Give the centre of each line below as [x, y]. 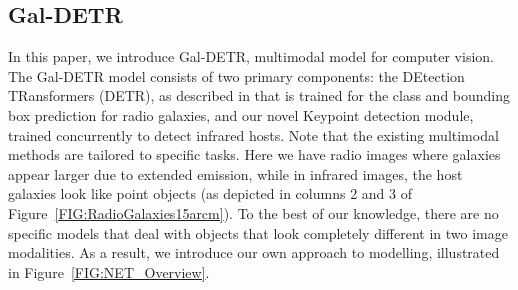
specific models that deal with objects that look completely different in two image [258, 232]
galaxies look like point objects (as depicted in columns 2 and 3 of [210, 193]
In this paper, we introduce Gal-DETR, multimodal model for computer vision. [251, 56]
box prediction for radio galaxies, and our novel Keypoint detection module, [241, 114]
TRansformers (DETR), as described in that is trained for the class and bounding [259, 95]
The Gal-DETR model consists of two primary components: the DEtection [236, 75]
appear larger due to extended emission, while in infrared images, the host [235, 173]
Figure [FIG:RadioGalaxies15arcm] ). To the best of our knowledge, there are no [253, 212]
